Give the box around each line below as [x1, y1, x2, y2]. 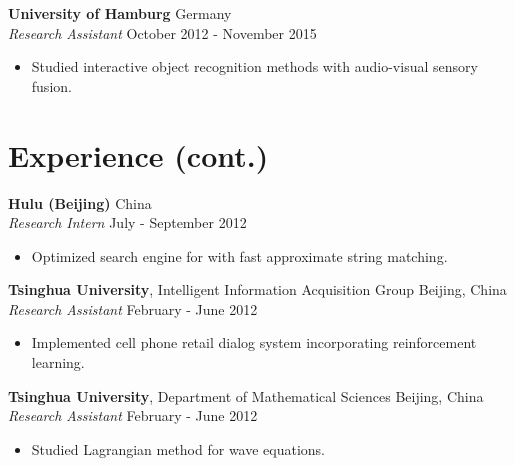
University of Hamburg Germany [8, 3, 232, 23]
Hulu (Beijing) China [8, 192, 152, 213]
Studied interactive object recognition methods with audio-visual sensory [31, 56, 478, 77]
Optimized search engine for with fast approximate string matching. [31, 245, 448, 266]
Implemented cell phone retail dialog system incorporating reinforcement [31, 332, 477, 353]
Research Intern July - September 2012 [8, 212, 247, 233]
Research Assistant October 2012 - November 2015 [8, 22, 317, 43]
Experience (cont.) [8, 134, 269, 175]
